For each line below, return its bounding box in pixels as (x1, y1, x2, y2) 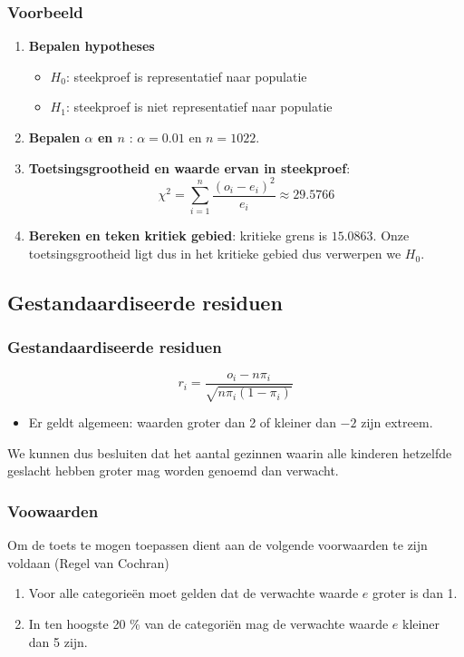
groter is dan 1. (372, 583, 458, 603)
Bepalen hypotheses (28, 36, 155, 55)
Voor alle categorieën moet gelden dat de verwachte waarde (28, 583, 359, 603)
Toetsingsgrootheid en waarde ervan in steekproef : (28, 158, 351, 177)
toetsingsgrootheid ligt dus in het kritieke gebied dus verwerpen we (28, 244, 401, 263)
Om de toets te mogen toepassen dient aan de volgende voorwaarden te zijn (7, 535, 428, 554)
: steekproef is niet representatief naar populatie (65, 97, 333, 116)
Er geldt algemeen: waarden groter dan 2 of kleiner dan (28, 413, 336, 432)
